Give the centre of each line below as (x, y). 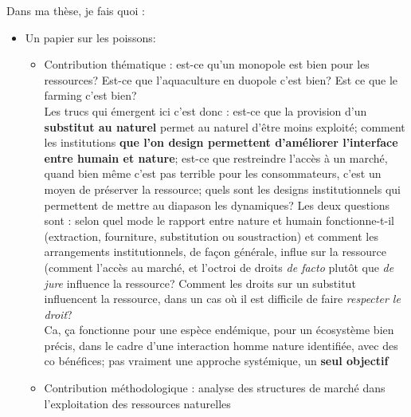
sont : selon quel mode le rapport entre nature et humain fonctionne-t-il (219, 220)
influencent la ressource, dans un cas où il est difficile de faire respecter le (222, 299)
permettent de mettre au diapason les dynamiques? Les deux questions (217, 205)
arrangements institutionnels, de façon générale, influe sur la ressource (215, 252)
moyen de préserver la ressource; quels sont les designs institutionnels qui (222, 189)
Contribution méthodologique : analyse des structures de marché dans (215, 388)
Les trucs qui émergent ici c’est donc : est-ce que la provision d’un (205, 110)
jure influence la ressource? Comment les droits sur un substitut (200, 283)
